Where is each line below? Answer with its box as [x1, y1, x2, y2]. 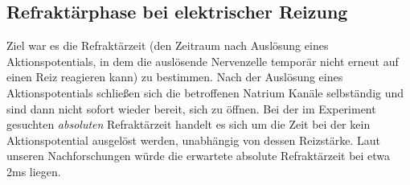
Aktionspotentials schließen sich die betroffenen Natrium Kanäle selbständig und [6, 84, 404, 101]
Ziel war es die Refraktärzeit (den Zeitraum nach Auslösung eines [6, 37, 329, 54]
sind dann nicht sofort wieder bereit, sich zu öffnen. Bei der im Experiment [6, 100, 376, 117]
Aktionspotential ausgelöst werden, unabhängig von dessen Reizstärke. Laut [6, 131, 380, 148]
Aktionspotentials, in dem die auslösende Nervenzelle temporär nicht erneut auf [6, 52, 399, 69]
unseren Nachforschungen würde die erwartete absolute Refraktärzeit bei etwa [6, 147, 391, 164]
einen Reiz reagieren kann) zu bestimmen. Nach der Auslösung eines [6, 68, 343, 85]
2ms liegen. [6, 162, 61, 179]
